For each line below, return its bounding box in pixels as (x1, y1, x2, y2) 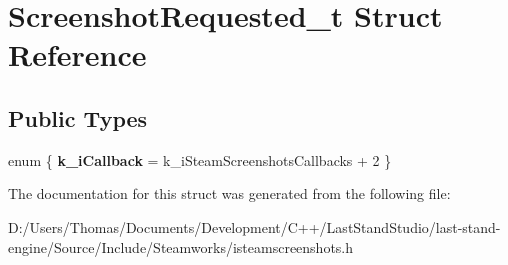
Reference (8, 34, 147, 75)
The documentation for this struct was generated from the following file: (8, 183, 451, 204)
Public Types (8, 102, 148, 133)
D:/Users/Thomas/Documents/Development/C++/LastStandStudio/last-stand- (8, 216, 501, 237)
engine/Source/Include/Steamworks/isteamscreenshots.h (8, 236, 354, 257)
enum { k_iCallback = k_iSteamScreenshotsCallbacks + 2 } (8, 149, 392, 170)
